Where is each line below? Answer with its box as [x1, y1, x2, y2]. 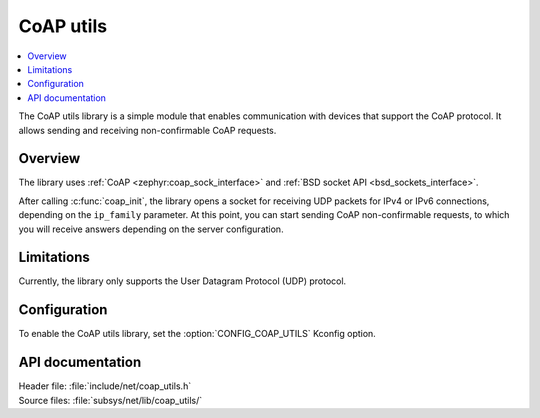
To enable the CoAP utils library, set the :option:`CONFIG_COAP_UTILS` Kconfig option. [18, 328, 377, 340]
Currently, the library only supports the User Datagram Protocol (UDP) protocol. [18, 275, 347, 287]
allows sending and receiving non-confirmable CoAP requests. [18, 124, 277, 136]
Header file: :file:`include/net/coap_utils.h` [18, 380, 192, 392]
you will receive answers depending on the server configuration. [18, 223, 284, 235]
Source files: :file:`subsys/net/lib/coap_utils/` [18, 394, 203, 406]
